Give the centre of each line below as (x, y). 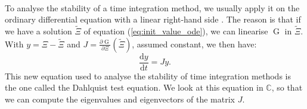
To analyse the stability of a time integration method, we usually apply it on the (152, 7)
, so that (287, 87)
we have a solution (38, 31)
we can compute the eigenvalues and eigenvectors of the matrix (120, 99)
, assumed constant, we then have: (194, 44)
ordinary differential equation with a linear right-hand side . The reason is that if (153, 19)
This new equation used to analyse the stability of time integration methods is (148, 76)
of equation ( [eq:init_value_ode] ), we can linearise (176, 31)
